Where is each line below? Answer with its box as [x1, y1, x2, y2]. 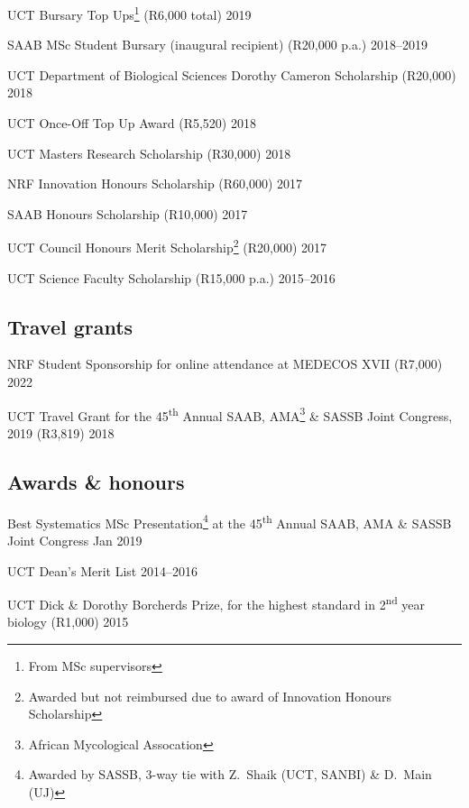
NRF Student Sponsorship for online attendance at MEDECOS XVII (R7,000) [7, 354, 443, 373]
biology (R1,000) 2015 [7, 612, 129, 631]
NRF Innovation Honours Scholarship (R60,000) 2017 [7, 174, 303, 193]
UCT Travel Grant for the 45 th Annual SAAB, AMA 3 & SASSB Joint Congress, [7, 403, 453, 425]
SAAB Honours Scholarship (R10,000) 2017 [7, 204, 248, 223]
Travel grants [7, 312, 133, 340]
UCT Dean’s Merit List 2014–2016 [7, 561, 198, 580]
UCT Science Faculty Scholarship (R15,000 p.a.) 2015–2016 [7, 268, 336, 287]
